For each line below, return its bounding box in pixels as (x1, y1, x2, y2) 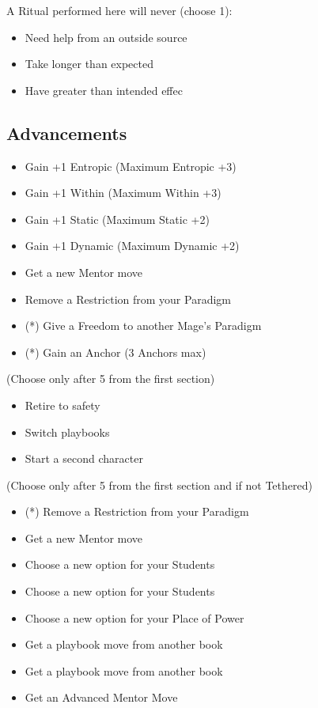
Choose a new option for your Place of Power (25, 609, 244, 626)
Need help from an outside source (25, 28, 187, 45)
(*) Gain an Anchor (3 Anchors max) (25, 343, 206, 360)
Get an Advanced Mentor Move (25, 689, 178, 706)
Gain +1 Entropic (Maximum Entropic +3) (25, 157, 237, 174)
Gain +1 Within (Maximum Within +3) (25, 184, 221, 201)
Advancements (6, 120, 127, 145)
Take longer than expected (25, 55, 154, 72)
